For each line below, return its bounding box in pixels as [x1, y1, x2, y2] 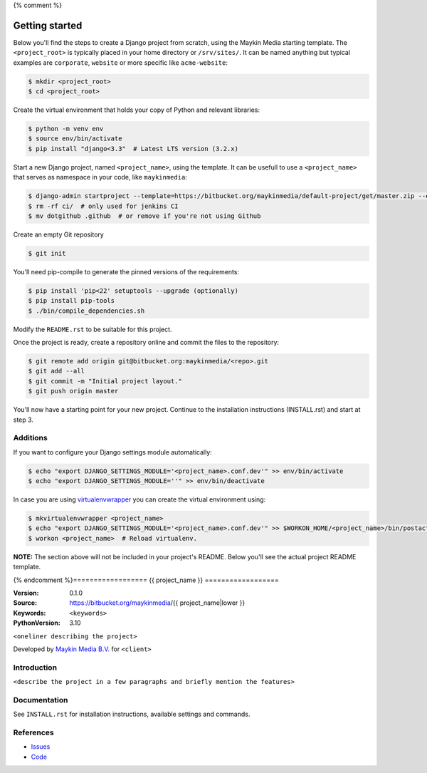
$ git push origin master [28, 387, 119, 395]
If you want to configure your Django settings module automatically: [13, 447, 213, 456]
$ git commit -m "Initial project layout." [28, 377, 183, 385]
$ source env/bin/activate [28, 135, 122, 142]
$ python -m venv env [28, 125, 104, 133]
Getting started [13, 19, 83, 31]
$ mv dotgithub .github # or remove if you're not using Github [28, 212, 261, 220]
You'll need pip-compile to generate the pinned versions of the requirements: [13, 267, 240, 276]
